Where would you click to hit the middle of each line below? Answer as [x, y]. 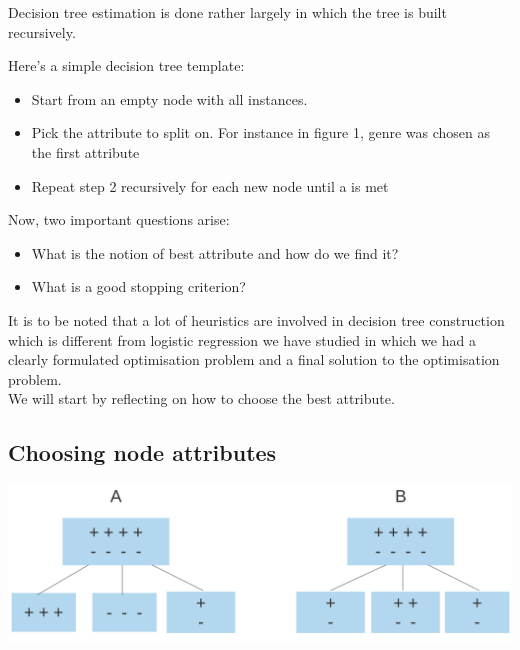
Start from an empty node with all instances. [169, 98]
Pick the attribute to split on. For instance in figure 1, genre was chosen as [261, 132]
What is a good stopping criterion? [138, 286]
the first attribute [85, 151]
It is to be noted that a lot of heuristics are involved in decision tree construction [256, 319]
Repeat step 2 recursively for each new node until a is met [210, 185]
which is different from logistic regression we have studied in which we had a [242, 339]
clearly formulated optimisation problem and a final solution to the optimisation [254, 359]
